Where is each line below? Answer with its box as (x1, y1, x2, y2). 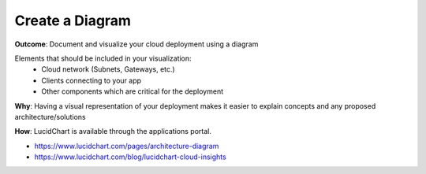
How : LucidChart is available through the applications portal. (14, 127, 212, 136)
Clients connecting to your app (41, 76, 142, 85)
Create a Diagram (14, 12, 132, 29)
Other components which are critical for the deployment (41, 87, 224, 96)
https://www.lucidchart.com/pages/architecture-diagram (34, 141, 219, 150)
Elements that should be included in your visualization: (14, 54, 192, 63)
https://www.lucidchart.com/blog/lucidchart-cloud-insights (34, 152, 226, 161)
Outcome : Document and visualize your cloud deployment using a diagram (14, 39, 259, 49)
